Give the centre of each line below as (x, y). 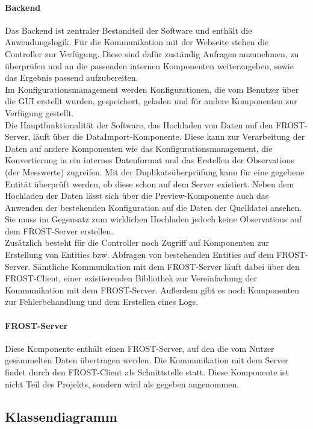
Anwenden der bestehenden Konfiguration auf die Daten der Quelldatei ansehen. (153, 207)
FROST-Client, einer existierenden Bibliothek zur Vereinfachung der (131, 278)
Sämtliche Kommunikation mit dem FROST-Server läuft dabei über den (166, 266)
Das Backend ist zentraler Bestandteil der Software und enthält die (129, 30)
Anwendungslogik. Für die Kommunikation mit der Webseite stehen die (137, 42)
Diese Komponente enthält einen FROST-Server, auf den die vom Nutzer (140, 348)
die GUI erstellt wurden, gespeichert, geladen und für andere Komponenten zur (151, 101)
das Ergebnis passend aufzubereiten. (72, 77)
